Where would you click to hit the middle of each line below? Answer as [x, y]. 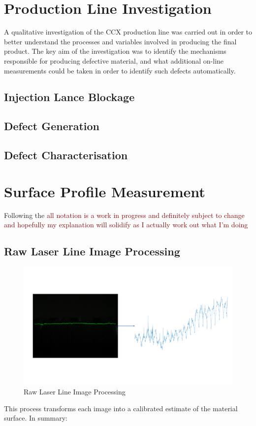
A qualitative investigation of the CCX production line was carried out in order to [128, 32]
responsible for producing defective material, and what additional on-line [114, 60]
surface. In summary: [36, 418]
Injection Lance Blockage [69, 97]
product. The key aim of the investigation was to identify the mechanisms [115, 51]
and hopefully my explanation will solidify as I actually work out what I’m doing [126, 225]
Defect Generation [52, 126]
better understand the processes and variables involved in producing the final [120, 41]
